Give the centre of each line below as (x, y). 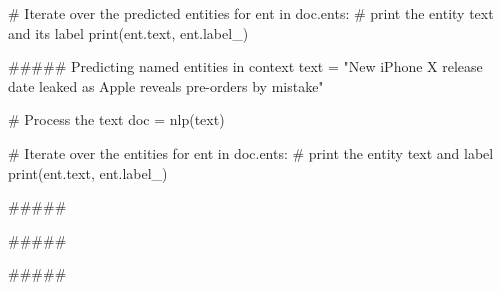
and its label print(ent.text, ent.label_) (128, 32)
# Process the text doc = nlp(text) (116, 119)
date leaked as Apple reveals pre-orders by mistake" (166, 85)
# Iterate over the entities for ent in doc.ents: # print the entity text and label (251, 152)
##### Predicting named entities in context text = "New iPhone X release (245, 66)
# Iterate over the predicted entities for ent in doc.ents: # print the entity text (251, 13)
